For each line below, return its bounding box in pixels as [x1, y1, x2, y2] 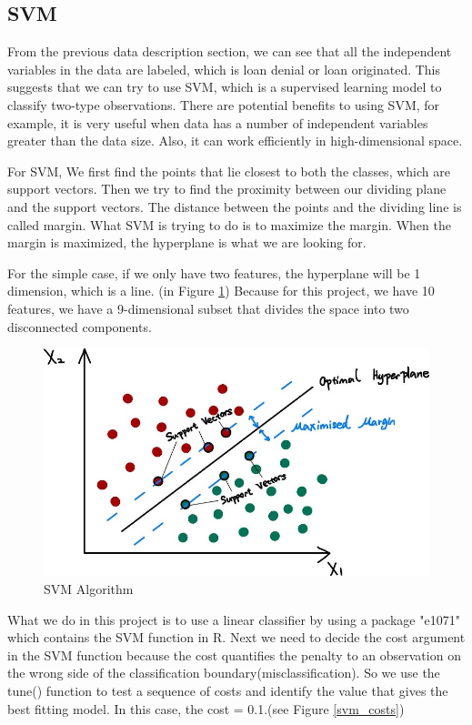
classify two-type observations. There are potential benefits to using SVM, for [7, 95, 440, 114]
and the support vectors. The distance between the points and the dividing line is [7, 196, 462, 216]
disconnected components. [7, 317, 152, 336]
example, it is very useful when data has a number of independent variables [7, 113, 428, 132]
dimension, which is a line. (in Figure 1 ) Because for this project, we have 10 [7, 281, 435, 300]
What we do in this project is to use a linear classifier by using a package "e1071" [7, 609, 460, 629]
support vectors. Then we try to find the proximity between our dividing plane [7, 179, 447, 198]
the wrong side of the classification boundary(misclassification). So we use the [7, 663, 440, 682]
